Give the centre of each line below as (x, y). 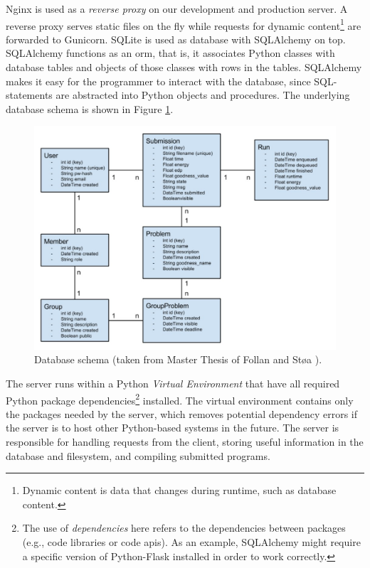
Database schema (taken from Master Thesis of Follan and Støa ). (178, 359)
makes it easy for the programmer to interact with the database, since (158, 81)
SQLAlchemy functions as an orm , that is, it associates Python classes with (170, 53)
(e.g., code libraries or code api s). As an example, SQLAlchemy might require (191, 541)
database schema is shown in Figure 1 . (90, 108)
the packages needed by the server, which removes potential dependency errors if (182, 413)
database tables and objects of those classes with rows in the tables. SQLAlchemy (184, 67)
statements (29, 95)
